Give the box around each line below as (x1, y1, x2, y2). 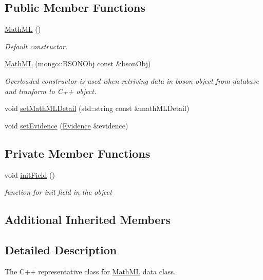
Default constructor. (5, 41, 68, 51)
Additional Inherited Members (5, 212, 171, 228)
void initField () (5, 169, 55, 180)
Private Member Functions (5, 145, 151, 161)
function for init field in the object (5, 186, 112, 197)
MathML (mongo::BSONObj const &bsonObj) (5, 58, 151, 69)
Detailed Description (5, 241, 117, 257)
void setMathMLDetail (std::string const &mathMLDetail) (5, 103, 190, 114)
